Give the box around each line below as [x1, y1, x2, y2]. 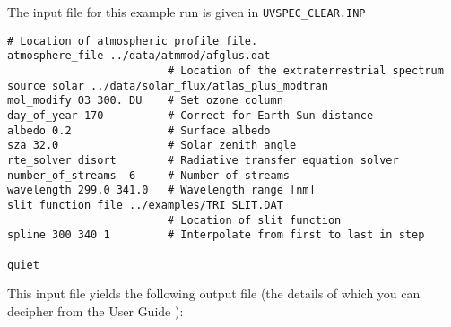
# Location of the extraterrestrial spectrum [167, 64, 444, 77]
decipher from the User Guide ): [7, 301, 184, 320]
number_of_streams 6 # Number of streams [7, 168, 290, 182]
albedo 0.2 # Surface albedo [7, 124, 271, 137]
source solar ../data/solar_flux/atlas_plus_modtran [7, 79, 328, 92]
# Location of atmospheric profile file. [7, 34, 258, 47]
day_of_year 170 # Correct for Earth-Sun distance [7, 108, 374, 122]
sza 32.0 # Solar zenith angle [7, 139, 297, 152]
